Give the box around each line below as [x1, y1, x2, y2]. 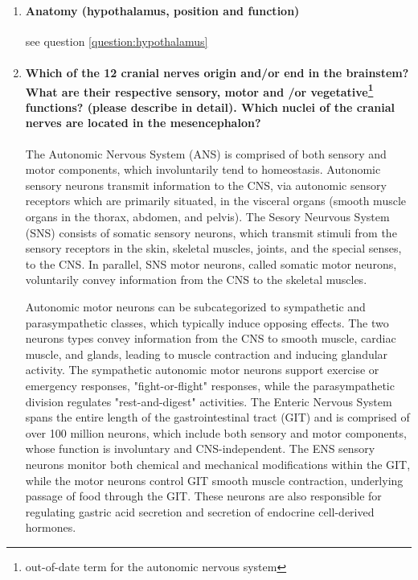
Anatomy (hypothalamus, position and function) [25, 2, 300, 19]
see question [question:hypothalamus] [25, 32, 208, 49]
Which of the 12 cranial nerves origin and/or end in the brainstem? [25, 64, 409, 80]
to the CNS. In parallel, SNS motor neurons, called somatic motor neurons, [25, 255, 397, 272]
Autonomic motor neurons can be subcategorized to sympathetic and [25, 298, 366, 315]
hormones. [25, 519, 76, 536]
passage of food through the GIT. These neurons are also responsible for [25, 487, 382, 504]
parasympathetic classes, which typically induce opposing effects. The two [25, 314, 389, 331]
